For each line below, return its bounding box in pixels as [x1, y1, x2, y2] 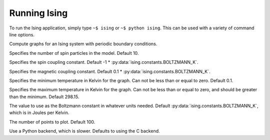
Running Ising [9, 7, 68, 18]
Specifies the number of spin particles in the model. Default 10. [9, 50, 139, 56]
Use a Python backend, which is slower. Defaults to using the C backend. [9, 128, 160, 134]
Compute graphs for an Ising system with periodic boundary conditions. [9, 41, 157, 47]
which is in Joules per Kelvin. [9, 110, 69, 116]
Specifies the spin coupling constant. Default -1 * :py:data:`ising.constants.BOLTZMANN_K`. [9, 59, 198, 65]
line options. [9, 31, 35, 37]
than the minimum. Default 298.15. [9, 94, 79, 100]
